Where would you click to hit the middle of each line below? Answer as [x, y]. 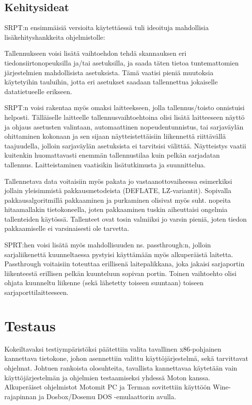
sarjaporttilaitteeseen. [37, 292]
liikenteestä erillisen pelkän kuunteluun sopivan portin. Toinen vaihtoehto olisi [120, 273]
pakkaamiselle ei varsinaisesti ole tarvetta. [67, 228]
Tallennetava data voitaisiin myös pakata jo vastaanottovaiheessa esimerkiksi [118, 181]
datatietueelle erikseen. [38, 91]
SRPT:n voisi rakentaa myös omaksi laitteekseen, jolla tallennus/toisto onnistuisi [125, 107]
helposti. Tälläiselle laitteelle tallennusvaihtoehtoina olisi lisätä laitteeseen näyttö [125, 117]
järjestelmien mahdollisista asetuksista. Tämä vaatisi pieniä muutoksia [109, 72]
